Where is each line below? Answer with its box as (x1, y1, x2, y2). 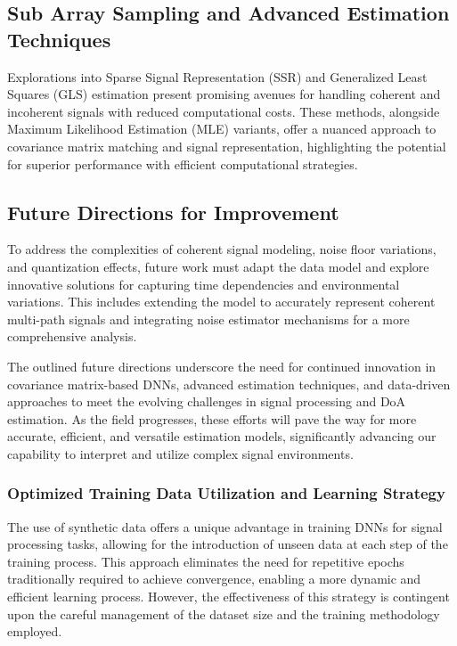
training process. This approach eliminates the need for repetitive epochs (7, 552, 404, 570)
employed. (7, 622, 62, 641)
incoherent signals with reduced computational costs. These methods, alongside (7, 102, 440, 120)
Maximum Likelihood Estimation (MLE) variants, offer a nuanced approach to (7, 119, 437, 138)
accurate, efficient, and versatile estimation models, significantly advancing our (7, 427, 437, 446)
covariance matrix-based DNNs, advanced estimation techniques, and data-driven (7, 374, 451, 393)
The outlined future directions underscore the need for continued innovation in (7, 356, 437, 375)
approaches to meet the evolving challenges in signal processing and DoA (7, 392, 406, 411)
